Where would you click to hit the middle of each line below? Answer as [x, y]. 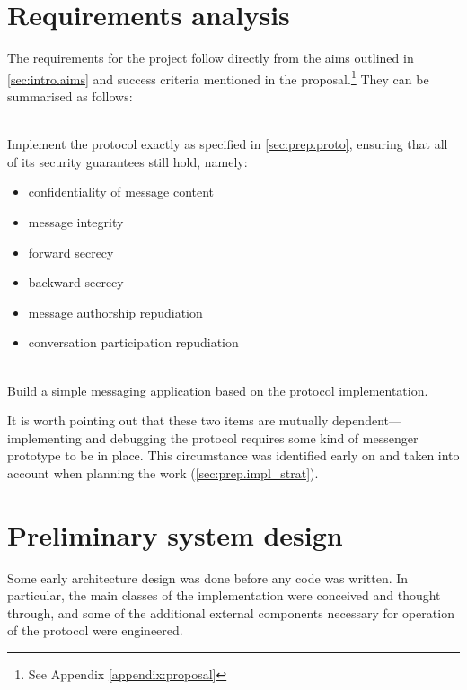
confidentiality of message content [121, 192]
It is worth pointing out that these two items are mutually [168, 420]
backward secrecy [76, 282]
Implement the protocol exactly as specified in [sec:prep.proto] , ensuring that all [228, 144]
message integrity [76, 221]
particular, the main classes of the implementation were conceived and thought [224, 595]
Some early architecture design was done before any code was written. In [208, 577]
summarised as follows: [70, 96]
